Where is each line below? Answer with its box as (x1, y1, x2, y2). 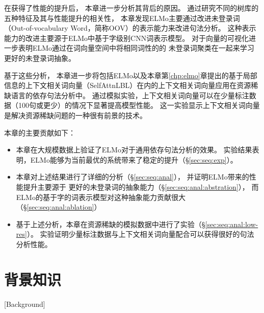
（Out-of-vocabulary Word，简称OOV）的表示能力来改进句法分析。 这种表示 (4, 23, 256, 33)
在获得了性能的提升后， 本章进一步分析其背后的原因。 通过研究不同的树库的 (4, 3, 259, 13)
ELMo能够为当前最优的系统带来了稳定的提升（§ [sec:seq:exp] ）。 (30, 154, 237, 165)
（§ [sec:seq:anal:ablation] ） (16, 202, 101, 212)
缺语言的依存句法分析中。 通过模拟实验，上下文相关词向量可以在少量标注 (4, 90, 249, 100)
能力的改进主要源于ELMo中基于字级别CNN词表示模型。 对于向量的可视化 (4, 32, 249, 43)
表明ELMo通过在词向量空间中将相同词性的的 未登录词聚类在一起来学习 (18, 42, 254, 53)
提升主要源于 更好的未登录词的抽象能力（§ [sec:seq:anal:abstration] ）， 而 (23, 181, 259, 192)
